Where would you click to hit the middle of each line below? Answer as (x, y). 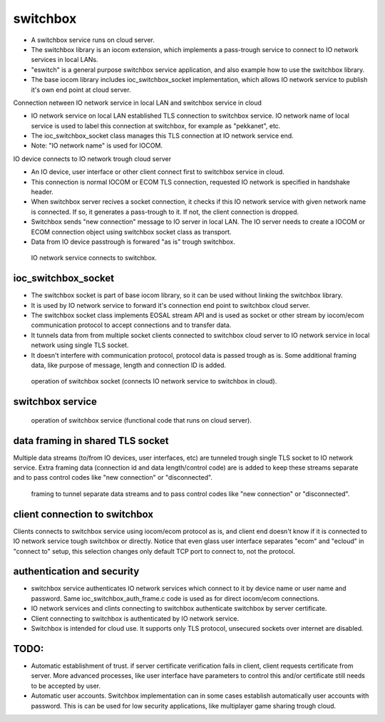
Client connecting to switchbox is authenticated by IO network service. (135, 618)
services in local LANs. (65, 60)
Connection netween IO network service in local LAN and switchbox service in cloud (137, 103)
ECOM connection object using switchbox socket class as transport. (131, 232)
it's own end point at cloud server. (81, 90)
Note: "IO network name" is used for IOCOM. (97, 145)
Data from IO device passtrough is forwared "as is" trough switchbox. (133, 242)
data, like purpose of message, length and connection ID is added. (129, 365)
